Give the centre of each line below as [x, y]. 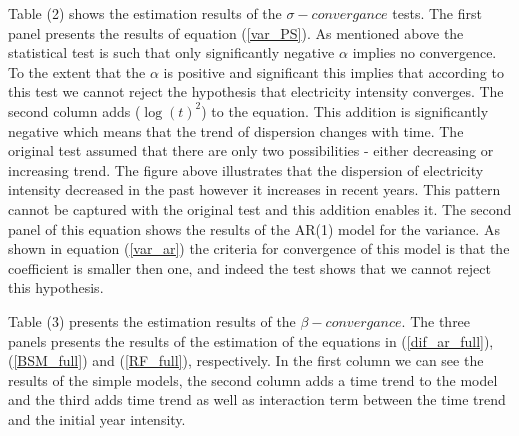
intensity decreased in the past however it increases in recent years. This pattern [254, 189]
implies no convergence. [424, 52]
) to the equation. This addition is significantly [345, 110]
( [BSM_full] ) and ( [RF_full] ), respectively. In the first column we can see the [246, 360]
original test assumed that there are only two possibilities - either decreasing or [251, 150]
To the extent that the [77, 71]
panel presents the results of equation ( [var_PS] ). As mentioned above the [236, 32]
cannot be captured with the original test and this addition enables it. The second [260, 208]
